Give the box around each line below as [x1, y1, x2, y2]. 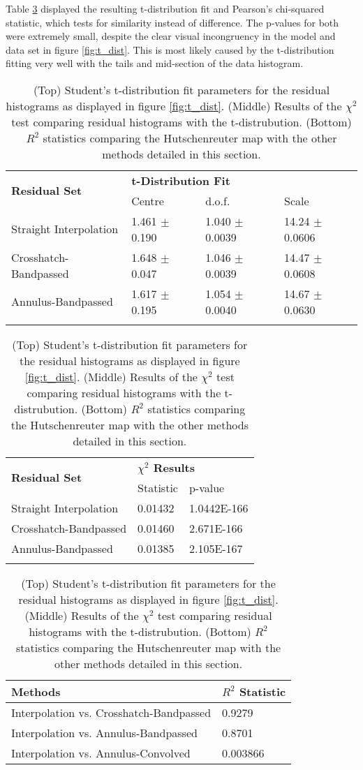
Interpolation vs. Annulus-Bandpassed [11, 724, 198, 741]
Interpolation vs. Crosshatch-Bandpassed [11, 704, 212, 720]
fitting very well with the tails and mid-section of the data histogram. [6, 56, 304, 71]
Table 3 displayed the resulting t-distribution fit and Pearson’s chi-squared [6, 1, 325, 15]
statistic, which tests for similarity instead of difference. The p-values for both [6, 15, 339, 29]
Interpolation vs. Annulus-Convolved [11, 744, 191, 761]
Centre [131, 192, 164, 209]
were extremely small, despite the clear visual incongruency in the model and [6, 29, 336, 43]
